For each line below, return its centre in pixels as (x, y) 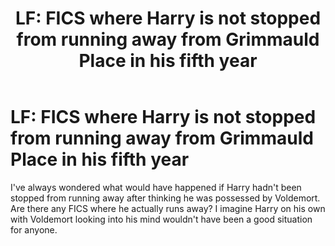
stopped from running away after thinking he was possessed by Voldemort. (165, 198)
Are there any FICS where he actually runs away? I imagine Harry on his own (168, 208)
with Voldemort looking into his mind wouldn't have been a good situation (161, 219)
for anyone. (34, 229)
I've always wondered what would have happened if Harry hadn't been (156, 187)
